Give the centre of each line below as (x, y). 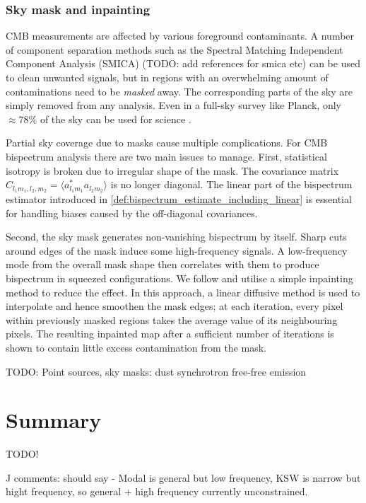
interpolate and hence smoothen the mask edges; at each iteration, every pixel (175, 306)
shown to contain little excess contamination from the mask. (136, 347)
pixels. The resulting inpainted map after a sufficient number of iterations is (170, 334)
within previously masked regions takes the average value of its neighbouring (172, 319)
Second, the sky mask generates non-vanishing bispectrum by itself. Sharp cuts (176, 237)
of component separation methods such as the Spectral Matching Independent (175, 49)
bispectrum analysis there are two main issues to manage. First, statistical (166, 156)
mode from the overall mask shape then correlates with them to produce (163, 264)
